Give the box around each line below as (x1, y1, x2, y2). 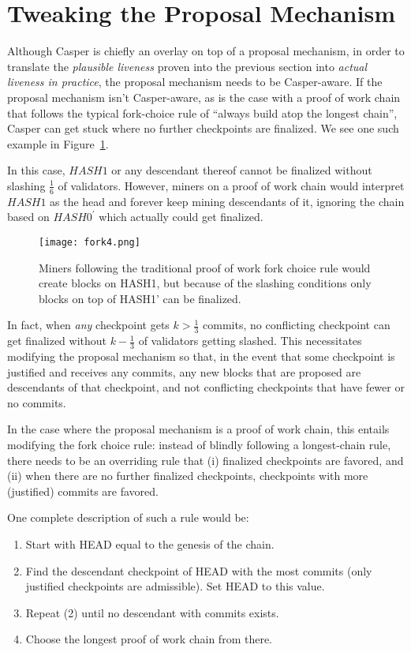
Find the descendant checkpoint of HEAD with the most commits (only (25, 562, 372, 579)
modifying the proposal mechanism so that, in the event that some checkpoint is (7, 347, 395, 364)
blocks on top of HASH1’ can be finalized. (39, 290, 241, 306)
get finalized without (7, 332, 107, 349)
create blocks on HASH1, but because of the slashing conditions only (39, 275, 372, 291)
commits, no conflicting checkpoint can (203, 317, 390, 333)
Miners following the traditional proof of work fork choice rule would (39, 259, 371, 275)
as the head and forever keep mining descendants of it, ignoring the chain (50, 193, 405, 209)
